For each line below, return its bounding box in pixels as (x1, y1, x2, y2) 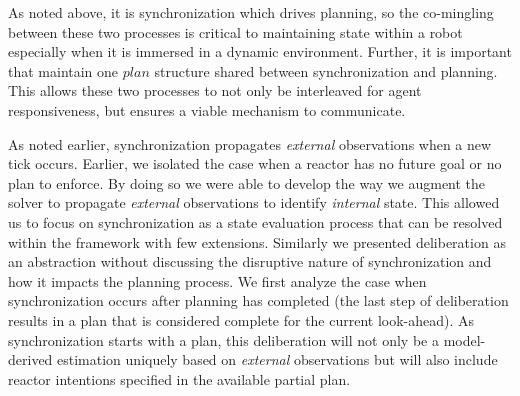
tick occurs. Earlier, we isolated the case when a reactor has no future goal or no (8, 153, 502, 174)
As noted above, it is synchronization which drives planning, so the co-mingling (8, 2, 494, 22)
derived (8, 349, 53, 370)
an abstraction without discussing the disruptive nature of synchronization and (8, 251, 492, 272)
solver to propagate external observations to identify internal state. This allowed (8, 192, 500, 213)
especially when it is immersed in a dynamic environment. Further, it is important (8, 41, 512, 62)
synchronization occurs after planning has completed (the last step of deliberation (8, 290, 509, 311)
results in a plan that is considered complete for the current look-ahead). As (8, 309, 475, 330)
